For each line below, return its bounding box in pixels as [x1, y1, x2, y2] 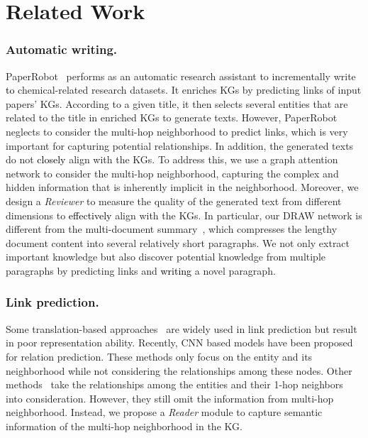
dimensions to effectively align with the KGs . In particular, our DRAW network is [6, 207, 362, 222]
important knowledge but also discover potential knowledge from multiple [6, 249, 326, 264]
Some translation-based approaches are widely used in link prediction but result [6, 321, 357, 336]
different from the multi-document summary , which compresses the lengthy [6, 221, 338, 236]
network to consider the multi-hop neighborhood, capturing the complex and [6, 165, 339, 180]
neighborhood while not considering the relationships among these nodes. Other [6, 363, 352, 378]
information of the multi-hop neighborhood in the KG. [6, 418, 242, 433]
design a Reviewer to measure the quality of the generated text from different [6, 193, 342, 208]
